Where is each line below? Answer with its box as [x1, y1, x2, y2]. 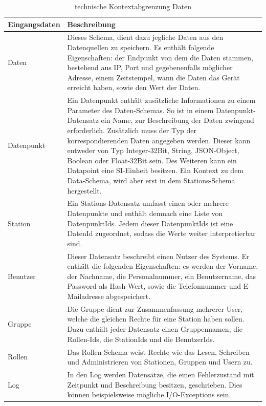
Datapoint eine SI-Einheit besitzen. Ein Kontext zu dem [67, 165, 244, 176]
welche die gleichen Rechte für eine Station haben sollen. [67, 313, 245, 324]
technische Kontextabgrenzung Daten [74, 1, 192, 11]
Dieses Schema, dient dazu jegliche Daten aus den [67, 32, 224, 42]
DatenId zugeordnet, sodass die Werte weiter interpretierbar [67, 228, 256, 239]
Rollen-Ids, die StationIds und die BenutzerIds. [67, 333, 215, 344]
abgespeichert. [106, 291, 151, 302]
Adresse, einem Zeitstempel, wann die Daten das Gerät [67, 72, 240, 82]
